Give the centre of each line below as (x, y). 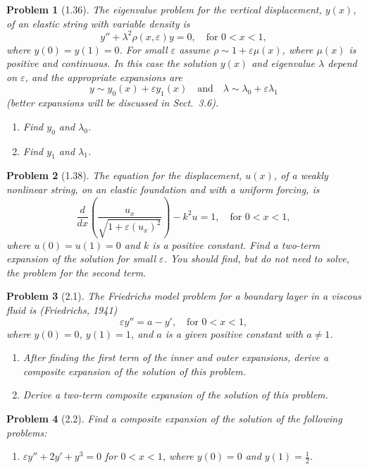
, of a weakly (301, 175)
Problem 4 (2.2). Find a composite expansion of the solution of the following (174, 419)
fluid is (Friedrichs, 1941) (62, 310)
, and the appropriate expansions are (104, 77)
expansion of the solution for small (81, 258)
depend (342, 63)
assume (195, 49)
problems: (27, 432)
